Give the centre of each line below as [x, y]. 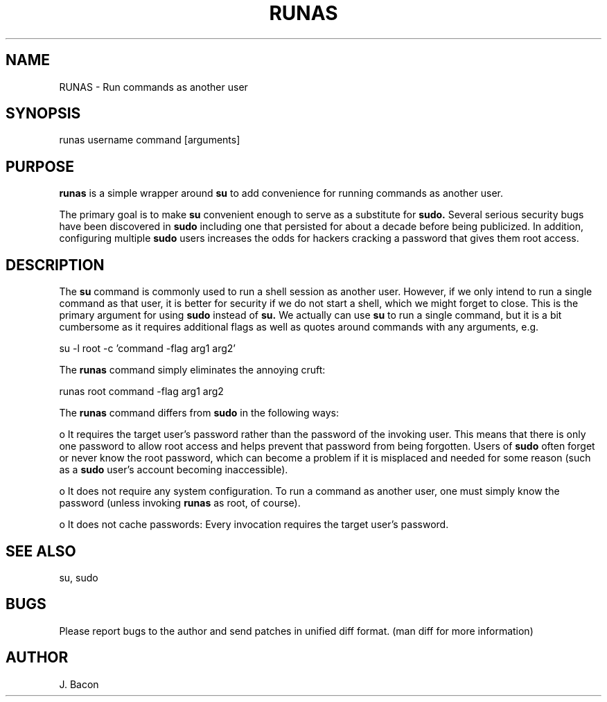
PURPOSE [40, 166]
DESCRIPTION [55, 265]
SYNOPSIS [43, 114]
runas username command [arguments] [150, 140]
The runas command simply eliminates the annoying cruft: [192, 370]
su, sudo [79, 577]
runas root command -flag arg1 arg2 [141, 392]
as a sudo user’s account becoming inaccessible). [174, 470]
